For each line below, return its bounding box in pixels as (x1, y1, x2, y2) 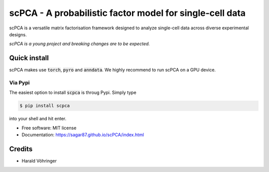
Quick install (9, 54, 49, 62)
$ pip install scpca (19, 103, 70, 109)
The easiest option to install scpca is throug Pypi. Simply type (9, 89, 136, 95)
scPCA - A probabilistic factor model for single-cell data (9, 7, 246, 18)
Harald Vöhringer (21, 158, 57, 164)
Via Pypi (9, 80, 30, 86)
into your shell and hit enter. (9, 116, 67, 122)
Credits (9, 145, 33, 153)
